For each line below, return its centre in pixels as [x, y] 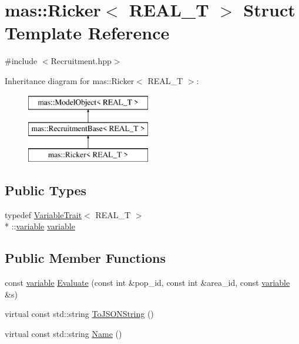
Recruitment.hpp [81, 61]
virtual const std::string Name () [63, 333]
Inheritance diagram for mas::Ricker [70, 80]
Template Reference [87, 33]
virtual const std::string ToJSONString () [79, 314]
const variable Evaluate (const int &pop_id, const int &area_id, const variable [147, 283]
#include [21, 61]
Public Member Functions [85, 258]
